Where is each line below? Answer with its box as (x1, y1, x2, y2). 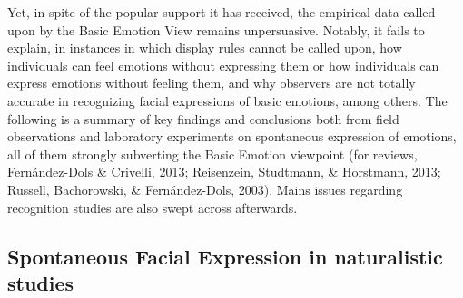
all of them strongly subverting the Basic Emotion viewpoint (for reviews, (7, 144, 418, 163)
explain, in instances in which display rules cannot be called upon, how (7, 38, 402, 57)
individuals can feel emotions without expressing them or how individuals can (7, 55, 439, 74)
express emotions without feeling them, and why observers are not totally (7, 73, 416, 92)
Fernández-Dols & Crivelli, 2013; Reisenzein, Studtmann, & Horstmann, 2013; (7, 162, 441, 181)
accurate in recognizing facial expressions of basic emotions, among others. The (7, 91, 448, 110)
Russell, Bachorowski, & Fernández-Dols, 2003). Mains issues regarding (7, 179, 403, 198)
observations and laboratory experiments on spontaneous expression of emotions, (7, 127, 457, 146)
